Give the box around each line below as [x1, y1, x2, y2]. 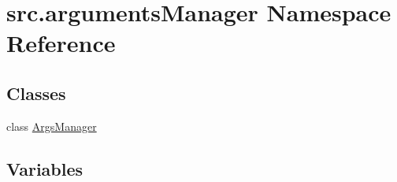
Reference [6, 27, 116, 59]
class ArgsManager [6, 117, 97, 134]
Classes [6, 80, 66, 105]
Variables [6, 156, 83, 180]
